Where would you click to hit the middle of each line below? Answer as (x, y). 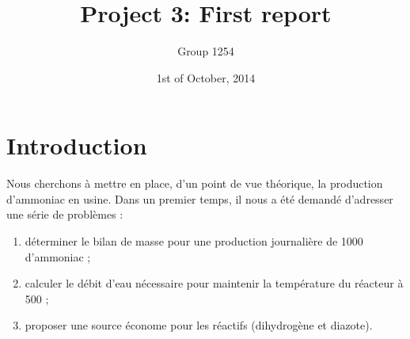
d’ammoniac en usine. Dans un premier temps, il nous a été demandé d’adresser (200, 198)
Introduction (77, 145)
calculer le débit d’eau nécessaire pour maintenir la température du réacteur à (214, 283)
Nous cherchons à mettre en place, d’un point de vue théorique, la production (195, 183)
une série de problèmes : (65, 214)
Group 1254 (206, 51)
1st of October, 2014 (206, 77)
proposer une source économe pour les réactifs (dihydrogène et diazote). (199, 325)
